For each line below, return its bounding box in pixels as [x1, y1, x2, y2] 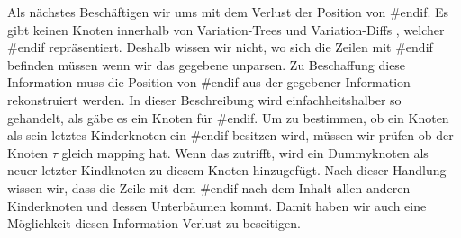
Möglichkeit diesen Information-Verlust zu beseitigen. [7, 214, 301, 233]
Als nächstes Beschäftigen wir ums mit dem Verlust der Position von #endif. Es [7, 3, 449, 21]
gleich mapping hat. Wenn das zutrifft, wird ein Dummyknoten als [61, 143, 429, 162]
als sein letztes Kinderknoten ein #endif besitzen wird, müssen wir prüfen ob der [7, 126, 454, 145]
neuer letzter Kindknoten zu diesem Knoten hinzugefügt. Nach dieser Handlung [7, 161, 447, 180]
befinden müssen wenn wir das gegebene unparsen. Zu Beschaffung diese [7, 55, 406, 74]
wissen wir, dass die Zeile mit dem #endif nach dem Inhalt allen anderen [7, 178, 411, 197]
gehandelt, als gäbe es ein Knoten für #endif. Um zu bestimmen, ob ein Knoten [7, 108, 449, 127]
